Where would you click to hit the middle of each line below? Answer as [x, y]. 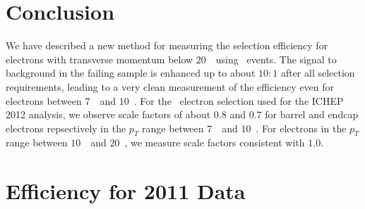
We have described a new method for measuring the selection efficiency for [167, 45]
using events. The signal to [276, 59]
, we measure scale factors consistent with [215, 142]
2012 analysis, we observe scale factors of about [108, 114]
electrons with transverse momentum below [100, 59]
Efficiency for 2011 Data [126, 191]
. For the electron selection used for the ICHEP [239, 100]
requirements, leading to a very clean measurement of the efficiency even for [170, 86]
